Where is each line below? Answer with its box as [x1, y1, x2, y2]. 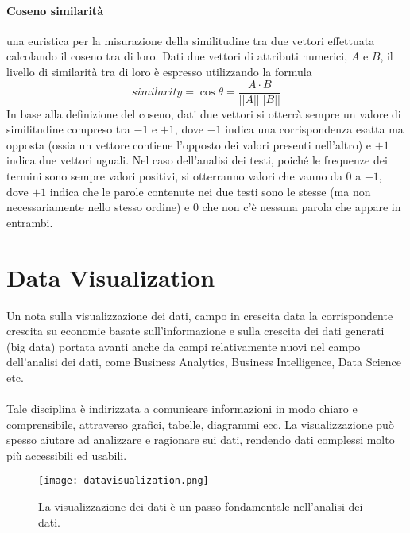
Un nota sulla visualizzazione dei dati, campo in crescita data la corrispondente [6, 307, 393, 323]
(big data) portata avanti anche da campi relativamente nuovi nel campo [6, 338, 361, 354]
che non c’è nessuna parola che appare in [202, 199, 401, 215]
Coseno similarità [6, 2, 103, 18]
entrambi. [6, 214, 53, 230]
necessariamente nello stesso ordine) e [6, 199, 190, 215]
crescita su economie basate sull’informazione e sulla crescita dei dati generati [6, 323, 385, 339]
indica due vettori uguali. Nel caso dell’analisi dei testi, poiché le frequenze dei [6, 152, 388, 168]
